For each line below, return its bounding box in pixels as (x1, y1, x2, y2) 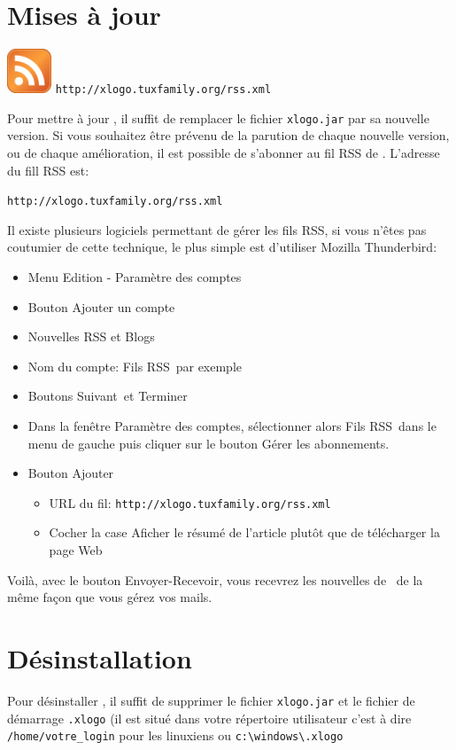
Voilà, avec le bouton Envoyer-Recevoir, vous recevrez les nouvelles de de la (7, 570, 423, 589)
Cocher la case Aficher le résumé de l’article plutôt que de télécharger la (49, 523, 440, 542)
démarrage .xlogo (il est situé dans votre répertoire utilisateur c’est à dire (7, 708, 412, 727)
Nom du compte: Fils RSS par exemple (27, 356, 243, 375)
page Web (49, 541, 103, 559)
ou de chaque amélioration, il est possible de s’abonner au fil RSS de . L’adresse (7, 144, 440, 162)
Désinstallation (7, 640, 192, 676)
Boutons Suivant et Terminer (27, 387, 188, 405)
